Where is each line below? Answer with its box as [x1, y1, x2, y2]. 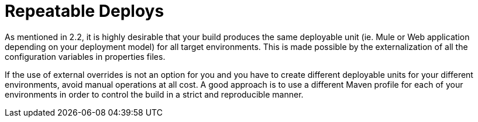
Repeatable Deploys [5, 1, 164, 21]
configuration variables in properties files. [5, 51, 166, 62]
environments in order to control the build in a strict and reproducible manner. [5, 89, 304, 99]
